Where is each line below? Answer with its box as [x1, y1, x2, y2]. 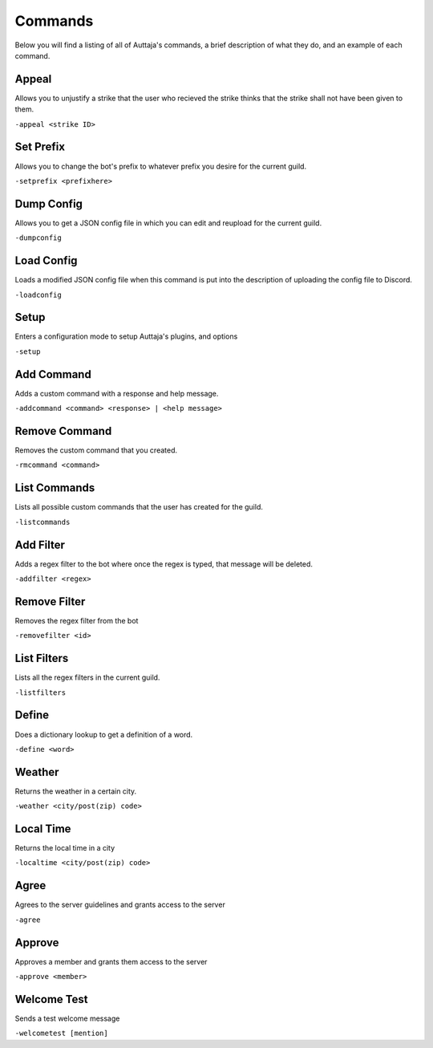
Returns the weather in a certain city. [14, 786, 137, 796]
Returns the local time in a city [14, 843, 115, 853]
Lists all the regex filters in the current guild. [14, 672, 160, 682]
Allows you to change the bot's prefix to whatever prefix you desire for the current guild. [14, 161, 307, 171]
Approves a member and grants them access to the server [14, 957, 208, 966]
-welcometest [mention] [14, 1029, 108, 1038]
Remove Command [14, 424, 112, 437]
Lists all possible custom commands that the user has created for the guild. [14, 502, 264, 512]
